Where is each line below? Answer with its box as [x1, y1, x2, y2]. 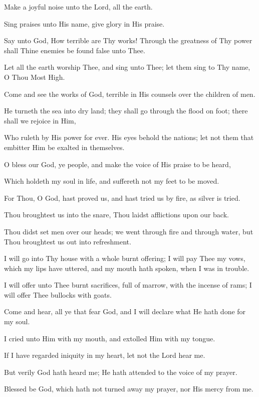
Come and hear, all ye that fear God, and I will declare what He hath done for [4, 306, 246, 317]
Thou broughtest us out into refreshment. [4, 236, 131, 246]
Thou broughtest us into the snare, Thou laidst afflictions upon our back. [4, 209, 229, 220]
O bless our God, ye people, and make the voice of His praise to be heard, [4, 159, 231, 169]
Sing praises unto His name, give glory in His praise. [4, 18, 165, 29]
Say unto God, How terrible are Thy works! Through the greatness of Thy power [4, 35, 252, 46]
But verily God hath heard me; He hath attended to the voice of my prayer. [4, 366, 237, 377]
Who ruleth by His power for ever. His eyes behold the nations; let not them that [4, 132, 254, 143]
